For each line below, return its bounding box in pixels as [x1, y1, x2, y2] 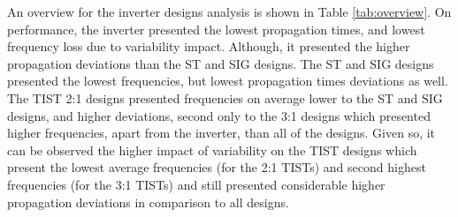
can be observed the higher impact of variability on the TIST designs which [7, 140, 417, 159]
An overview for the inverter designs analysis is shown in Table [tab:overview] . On [7, 3, 452, 20]
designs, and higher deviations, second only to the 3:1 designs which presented [7, 106, 431, 124]
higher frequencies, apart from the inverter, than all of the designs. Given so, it [7, 123, 436, 142]
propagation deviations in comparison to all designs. [7, 192, 289, 211]
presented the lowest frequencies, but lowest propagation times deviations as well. [7, 71, 448, 90]
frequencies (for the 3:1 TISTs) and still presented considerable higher [7, 175, 385, 193]
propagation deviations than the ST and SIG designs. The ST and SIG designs [7, 54, 434, 72]
